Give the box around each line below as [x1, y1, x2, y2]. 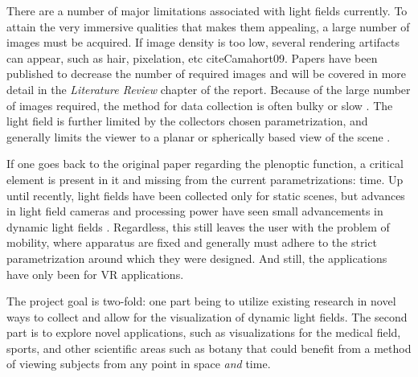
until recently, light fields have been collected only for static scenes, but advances [6, 186, 405, 203]
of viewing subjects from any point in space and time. [6, 355, 271, 372]
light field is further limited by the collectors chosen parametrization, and [6, 113, 368, 129]
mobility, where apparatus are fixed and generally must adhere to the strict [6, 234, 377, 251]
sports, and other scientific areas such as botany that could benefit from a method [6, 339, 412, 356]
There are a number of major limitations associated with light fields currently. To [6, 2, 408, 18]
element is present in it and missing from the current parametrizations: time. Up [6, 170, 404, 187]
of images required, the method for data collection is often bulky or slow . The [6, 96, 393, 113]
